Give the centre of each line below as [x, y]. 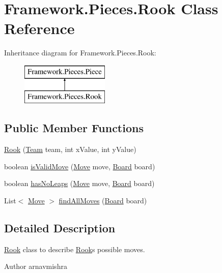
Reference [39, 28]
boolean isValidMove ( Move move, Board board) [80, 166]
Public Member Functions [74, 128]
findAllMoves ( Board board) [103, 201]
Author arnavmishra [36, 266]
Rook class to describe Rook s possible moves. [75, 249]
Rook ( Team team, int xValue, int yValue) [70, 149]
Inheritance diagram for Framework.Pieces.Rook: [80, 53]
